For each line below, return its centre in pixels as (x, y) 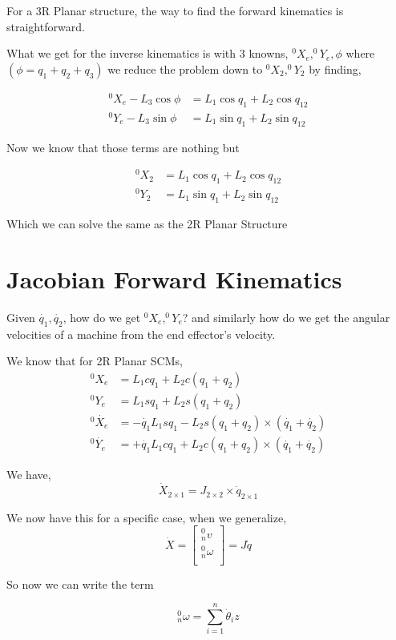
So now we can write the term (80, 584)
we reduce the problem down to (185, 68)
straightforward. (46, 26)
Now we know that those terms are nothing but (123, 147)
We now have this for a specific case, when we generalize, (147, 517)
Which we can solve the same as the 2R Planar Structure (147, 223)
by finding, (335, 68)
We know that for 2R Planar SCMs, (95, 361)
